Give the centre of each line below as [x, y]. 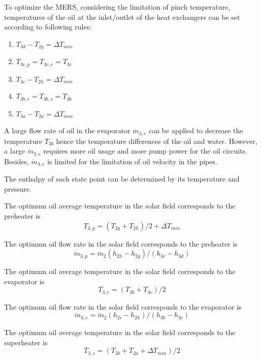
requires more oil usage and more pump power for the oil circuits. [145, 151]
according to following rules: [48, 27]
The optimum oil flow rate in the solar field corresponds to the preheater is [121, 243]
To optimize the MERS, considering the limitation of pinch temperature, [117, 7]
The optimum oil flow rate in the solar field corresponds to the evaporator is [123, 306]
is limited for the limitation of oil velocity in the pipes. [132, 161]
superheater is [26, 342]
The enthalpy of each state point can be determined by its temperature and [122, 179]
